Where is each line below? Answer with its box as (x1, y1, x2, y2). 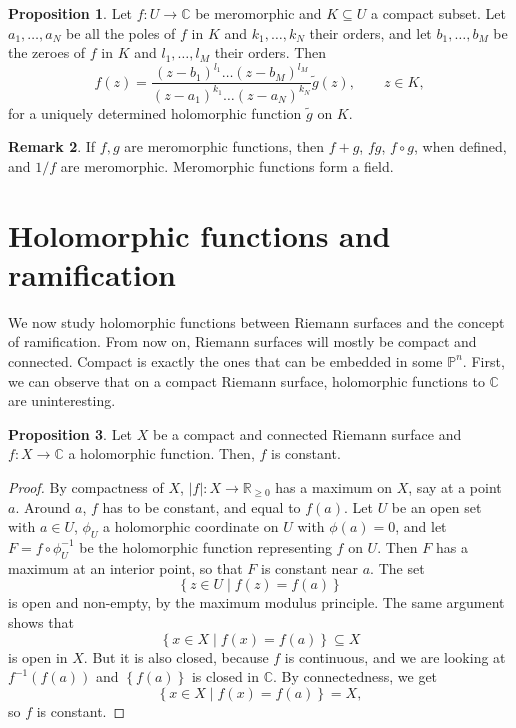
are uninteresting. (8, 390, 116, 411)
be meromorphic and (195, 3, 322, 23)
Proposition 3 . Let (8, 423, 133, 444)
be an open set (391, 496, 482, 517)
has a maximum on (275, 476, 393, 497)
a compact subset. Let (371, 3, 506, 23)
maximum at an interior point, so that (8, 557, 243, 578)
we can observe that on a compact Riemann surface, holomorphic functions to (8, 370, 485, 391)
